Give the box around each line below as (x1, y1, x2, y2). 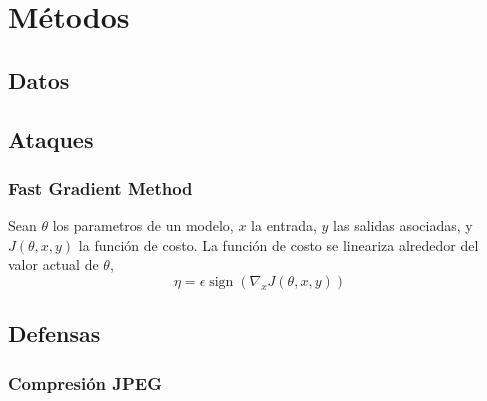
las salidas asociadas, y (333, 215, 473, 236)
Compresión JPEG (8, 370, 163, 395)
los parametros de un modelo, (52, 215, 234, 236)
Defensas (8, 318, 101, 349)
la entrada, (251, 215, 317, 236)
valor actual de (8, 254, 99, 275)
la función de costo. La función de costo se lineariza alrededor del (78, 234, 479, 255)
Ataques (8, 123, 94, 154)
